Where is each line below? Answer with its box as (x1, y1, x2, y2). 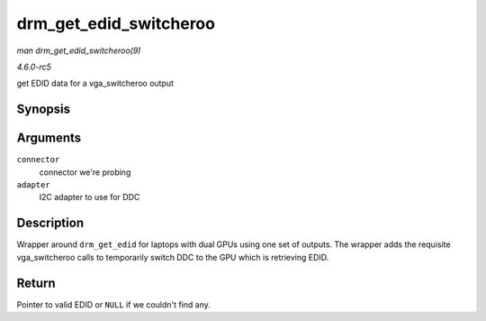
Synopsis (16, 102, 71, 117)
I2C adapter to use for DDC (39, 192, 140, 203)
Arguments (16, 131, 82, 146)
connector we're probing (39, 167, 131, 178)
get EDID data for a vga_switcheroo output (16, 78, 175, 89)
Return (16, 275, 56, 290)
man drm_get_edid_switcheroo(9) (16, 45, 141, 56)
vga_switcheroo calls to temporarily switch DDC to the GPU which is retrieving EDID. (16, 252, 329, 262)
